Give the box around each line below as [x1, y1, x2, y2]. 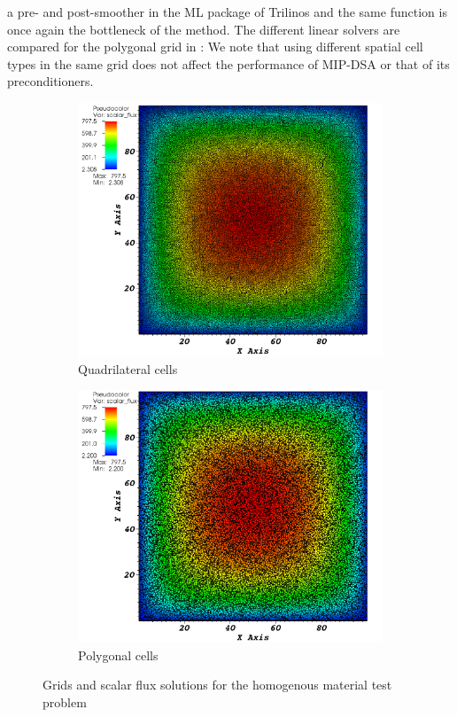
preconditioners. [7, 72, 94, 90]
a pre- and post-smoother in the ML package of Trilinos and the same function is [7, 3, 447, 20]
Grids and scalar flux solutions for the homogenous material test [43, 675, 392, 694]
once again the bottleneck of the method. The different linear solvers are [7, 19, 400, 38]
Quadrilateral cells [78, 359, 178, 378]
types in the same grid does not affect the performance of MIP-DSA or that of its [7, 54, 450, 73]
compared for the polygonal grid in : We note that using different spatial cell [7, 37, 423, 56]
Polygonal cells [78, 645, 159, 664]
